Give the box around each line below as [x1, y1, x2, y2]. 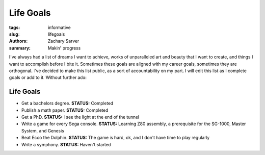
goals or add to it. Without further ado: [9, 75, 87, 80]
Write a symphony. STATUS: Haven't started [21, 141, 111, 147]
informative [48, 25, 71, 30]
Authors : [9, 38, 28, 44]
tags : [9, 25, 20, 30]
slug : [9, 31, 20, 37]
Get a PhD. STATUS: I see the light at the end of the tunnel [21, 114, 139, 120]
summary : [9, 45, 31, 51]
